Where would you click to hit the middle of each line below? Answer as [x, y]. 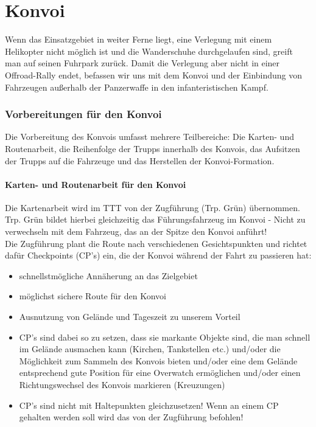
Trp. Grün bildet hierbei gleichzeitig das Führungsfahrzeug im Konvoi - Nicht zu [155, 219]
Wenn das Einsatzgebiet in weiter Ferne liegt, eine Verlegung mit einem [139, 39]
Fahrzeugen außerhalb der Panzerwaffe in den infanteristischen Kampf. [137, 87]
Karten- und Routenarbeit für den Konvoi [96, 184]
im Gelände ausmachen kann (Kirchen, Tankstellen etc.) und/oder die [150, 349]
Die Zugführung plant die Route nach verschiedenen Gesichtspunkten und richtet [156, 243]
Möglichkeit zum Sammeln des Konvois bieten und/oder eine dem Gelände [158, 360]
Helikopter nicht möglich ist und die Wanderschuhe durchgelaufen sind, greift [149, 51]
